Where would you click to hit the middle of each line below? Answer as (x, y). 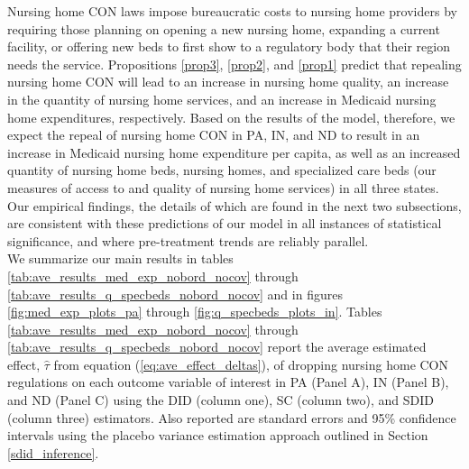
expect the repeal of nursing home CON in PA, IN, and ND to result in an (214, 135)
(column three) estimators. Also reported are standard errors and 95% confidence (232, 417)
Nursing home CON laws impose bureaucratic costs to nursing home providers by (232, 11)
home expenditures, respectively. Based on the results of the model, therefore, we (231, 117)
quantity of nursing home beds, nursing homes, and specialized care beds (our (222, 170)
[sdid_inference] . (53, 452)
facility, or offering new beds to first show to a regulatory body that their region (229, 46)
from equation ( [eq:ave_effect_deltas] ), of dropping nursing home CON (251, 364)
